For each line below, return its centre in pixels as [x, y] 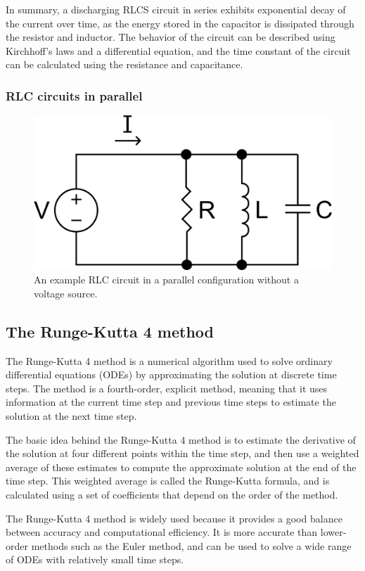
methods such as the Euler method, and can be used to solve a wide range [191, 545]
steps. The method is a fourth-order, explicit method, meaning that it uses [167, 388]
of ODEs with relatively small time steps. [95, 559]
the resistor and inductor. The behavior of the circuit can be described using [171, 37]
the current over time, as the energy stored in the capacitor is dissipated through [180, 23]
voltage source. [66, 293]
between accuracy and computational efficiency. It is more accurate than [162, 532]
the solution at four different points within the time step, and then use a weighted [182, 453]
